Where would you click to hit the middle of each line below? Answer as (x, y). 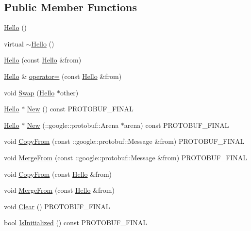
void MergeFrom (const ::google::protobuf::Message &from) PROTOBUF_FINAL (126, 157)
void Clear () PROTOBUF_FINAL (57, 206)
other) (69, 92)
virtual (14, 43)
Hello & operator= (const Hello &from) (63, 76)
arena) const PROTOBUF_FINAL (176, 125)
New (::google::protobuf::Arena (73, 125)
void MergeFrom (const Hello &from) (59, 190)
